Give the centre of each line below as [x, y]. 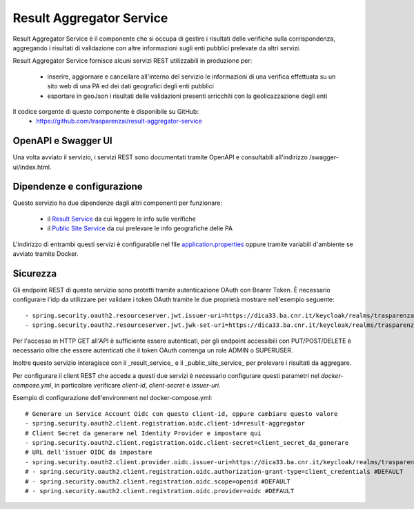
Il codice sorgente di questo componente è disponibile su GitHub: [106, 111]
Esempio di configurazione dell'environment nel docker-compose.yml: [112, 398]
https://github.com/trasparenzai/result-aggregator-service [119, 121]
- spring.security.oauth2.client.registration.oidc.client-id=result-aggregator [165, 423]
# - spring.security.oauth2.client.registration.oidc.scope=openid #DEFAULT [158, 481]
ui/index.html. [32, 167]
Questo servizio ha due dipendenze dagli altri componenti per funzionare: [117, 203]
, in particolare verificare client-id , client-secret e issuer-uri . [136, 386]
